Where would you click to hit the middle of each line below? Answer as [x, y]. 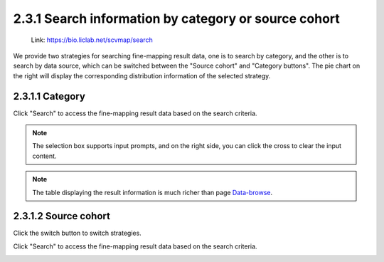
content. [44, 156]
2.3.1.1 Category [49, 96]
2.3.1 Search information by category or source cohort [177, 19]
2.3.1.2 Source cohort [62, 216]
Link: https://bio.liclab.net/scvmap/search [92, 40]
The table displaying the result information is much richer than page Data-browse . [153, 192]
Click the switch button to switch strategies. [77, 233]
